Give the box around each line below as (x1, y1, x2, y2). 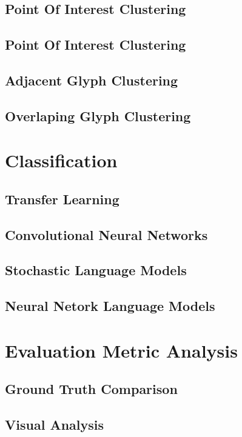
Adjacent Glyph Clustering (5, 70, 178, 89)
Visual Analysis (5, 415, 104, 434)
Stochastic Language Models (5, 261, 187, 279)
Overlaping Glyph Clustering (5, 106, 191, 125)
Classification (5, 148, 118, 173)
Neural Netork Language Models (5, 296, 215, 315)
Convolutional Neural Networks (5, 225, 208, 244)
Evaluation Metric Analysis (5, 338, 238, 362)
